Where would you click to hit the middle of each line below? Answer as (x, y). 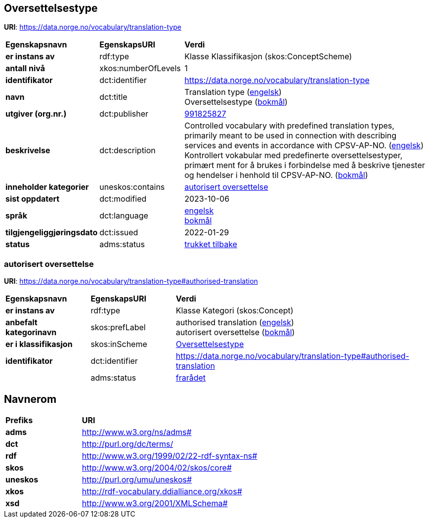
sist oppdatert (33, 199)
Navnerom (30, 399)
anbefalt (21, 323)
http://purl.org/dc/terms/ (128, 444)
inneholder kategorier (47, 187)
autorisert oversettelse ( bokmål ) (235, 332)
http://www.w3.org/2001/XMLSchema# (155, 503)
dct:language (124, 216)
